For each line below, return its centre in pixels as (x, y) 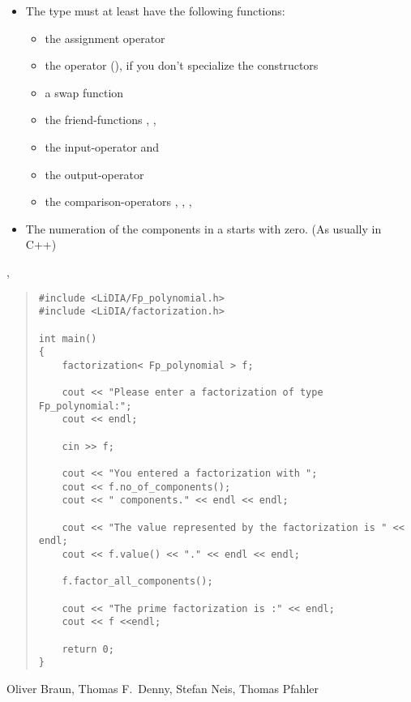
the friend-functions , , (101, 120)
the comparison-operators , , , (118, 201)
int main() (68, 338)
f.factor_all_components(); (137, 582)
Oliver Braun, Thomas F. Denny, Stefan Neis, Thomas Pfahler (163, 688)
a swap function (84, 92)
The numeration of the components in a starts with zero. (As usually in (203, 228)
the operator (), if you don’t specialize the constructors (182, 65)
